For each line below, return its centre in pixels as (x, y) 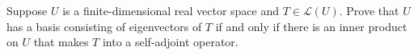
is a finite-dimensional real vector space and (171, 10)
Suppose (27, 10)
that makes (61, 42)
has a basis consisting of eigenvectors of (104, 26)
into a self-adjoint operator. (170, 42)
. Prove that (369, 10)
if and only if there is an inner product (311, 26)
